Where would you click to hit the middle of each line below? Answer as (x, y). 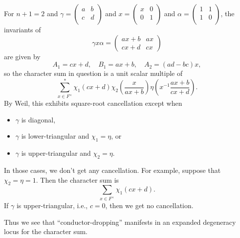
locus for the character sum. (46, 231)
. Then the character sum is (77, 179)
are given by (22, 56)
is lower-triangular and (55, 136)
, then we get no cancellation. (149, 205)
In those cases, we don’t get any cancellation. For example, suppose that (112, 170)
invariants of (22, 29)
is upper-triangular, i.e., (52, 205)
